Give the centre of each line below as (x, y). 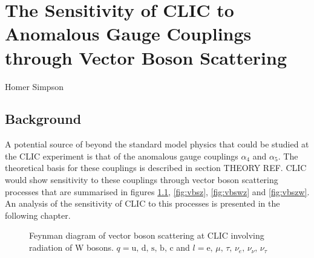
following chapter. (38, 215)
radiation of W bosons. (71, 247)
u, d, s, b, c (152, 249)
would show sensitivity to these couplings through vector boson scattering (142, 180)
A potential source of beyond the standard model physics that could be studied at (157, 144)
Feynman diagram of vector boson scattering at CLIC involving (147, 235)
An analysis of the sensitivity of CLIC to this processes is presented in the (142, 203)
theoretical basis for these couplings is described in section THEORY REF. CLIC (156, 168)
